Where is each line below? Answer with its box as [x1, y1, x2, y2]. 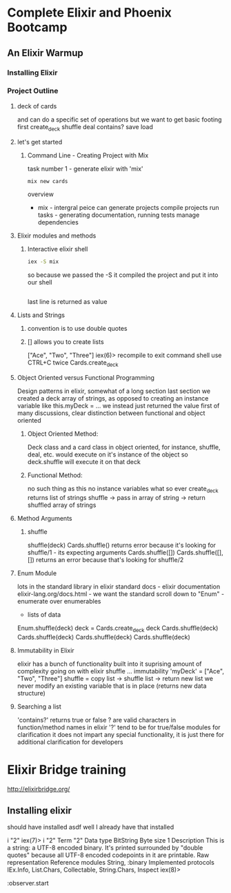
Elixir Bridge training [7, 762, 126, 778]
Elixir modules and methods [17, 231, 97, 240]
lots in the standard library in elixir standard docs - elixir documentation [17, 582, 221, 590]
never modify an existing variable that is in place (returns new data [17, 682, 207, 690]
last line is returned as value [27, 298, 108, 306]
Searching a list [17, 702, 61, 711]
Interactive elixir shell [27, 245, 88, 253]
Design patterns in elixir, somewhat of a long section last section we [17, 387, 211, 395]
